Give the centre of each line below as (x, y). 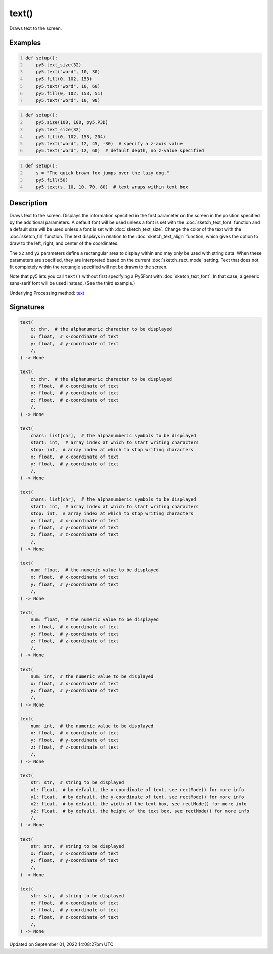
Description (28, 203)
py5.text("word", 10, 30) (68, 72)
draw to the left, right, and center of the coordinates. (64, 243)
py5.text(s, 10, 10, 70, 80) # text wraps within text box (112, 187)
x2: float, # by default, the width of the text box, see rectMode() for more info (139, 804)
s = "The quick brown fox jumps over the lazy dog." (103, 173)
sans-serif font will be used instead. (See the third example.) (72, 283)
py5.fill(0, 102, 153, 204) (71, 136)
